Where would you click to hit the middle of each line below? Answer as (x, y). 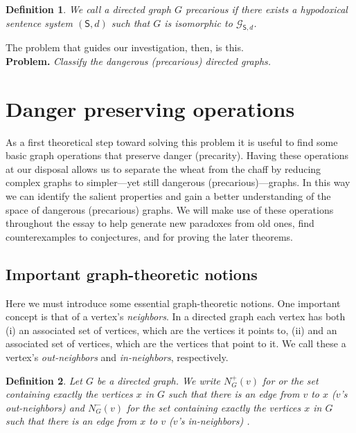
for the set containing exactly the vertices (214, 407)
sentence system (39, 22)
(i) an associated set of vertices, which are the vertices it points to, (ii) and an (171, 330)
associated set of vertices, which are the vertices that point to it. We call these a (176, 343)
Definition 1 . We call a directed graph (88, 9)
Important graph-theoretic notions (132, 274)
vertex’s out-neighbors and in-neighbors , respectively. (117, 357)
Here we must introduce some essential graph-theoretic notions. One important (173, 303)
